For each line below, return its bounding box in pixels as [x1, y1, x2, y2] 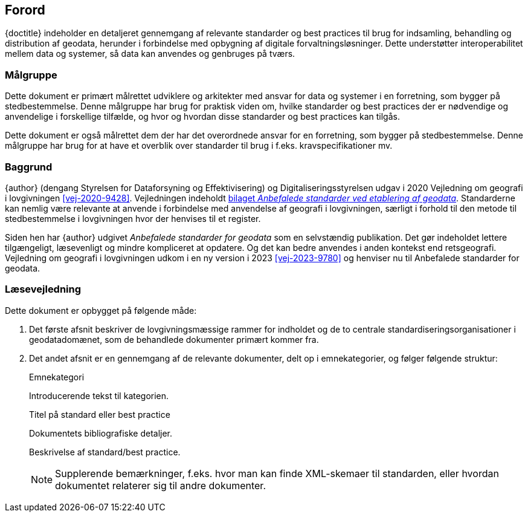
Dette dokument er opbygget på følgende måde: [5, 305, 197, 316]
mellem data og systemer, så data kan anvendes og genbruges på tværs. [5, 48, 295, 59]
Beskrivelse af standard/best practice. [29, 446, 181, 457]
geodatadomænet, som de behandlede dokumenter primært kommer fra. [29, 334, 319, 345]
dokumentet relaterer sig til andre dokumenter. [55, 479, 266, 492]
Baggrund [5, 160, 53, 173]
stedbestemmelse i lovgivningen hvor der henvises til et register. [5, 213, 261, 224]
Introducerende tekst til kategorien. [29, 390, 169, 401]
